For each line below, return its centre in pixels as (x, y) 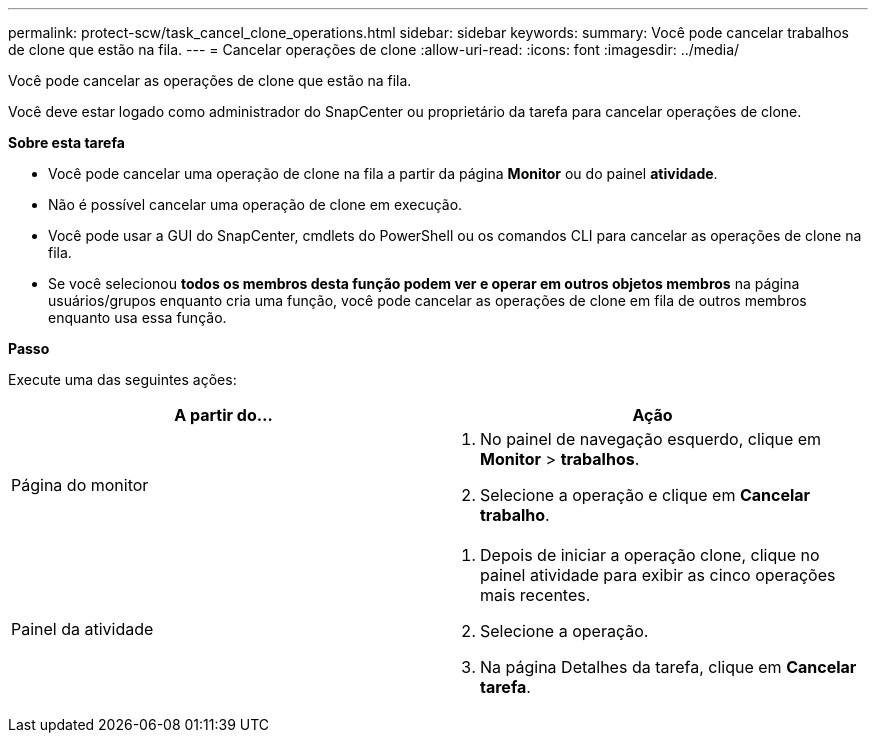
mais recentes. (535, 595)
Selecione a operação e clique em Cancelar (645, 495)
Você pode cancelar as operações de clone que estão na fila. (210, 80)
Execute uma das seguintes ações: (122, 379)
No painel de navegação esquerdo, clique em (651, 439)
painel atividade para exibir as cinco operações (658, 575)
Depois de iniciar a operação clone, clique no (650, 555)
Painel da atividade (82, 629)
